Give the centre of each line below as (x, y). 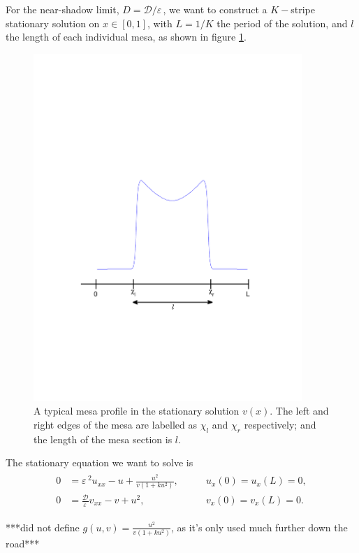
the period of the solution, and (282, 23)
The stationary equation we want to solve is (100, 462)
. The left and (299, 411)
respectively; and (280, 425)
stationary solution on (53, 23)
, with (160, 23)
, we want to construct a (215, 9)
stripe (303, 9)
